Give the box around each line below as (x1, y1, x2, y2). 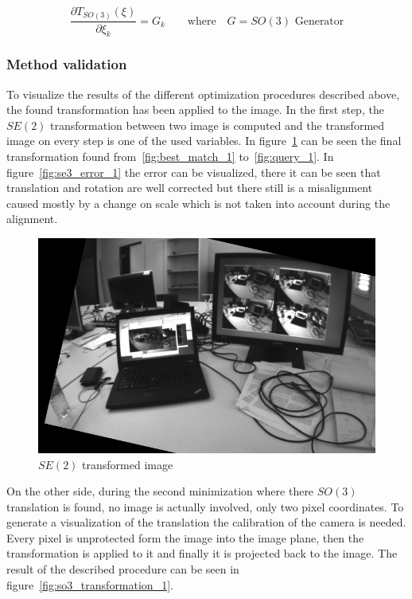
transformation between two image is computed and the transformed (50, 116, 385, 133)
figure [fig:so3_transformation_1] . (6, 576, 173, 593)
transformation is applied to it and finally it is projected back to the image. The (6, 545, 398, 562)
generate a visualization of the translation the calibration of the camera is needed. (6, 514, 406, 530)
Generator (294, 15, 344, 27)
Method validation (6, 54, 127, 74)
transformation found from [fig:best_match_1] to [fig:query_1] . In (6, 147, 334, 164)
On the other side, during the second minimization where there (6, 483, 314, 499)
